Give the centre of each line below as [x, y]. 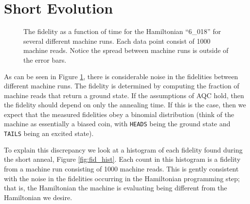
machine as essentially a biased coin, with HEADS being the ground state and [117, 124]
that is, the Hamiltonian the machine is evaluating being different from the [116, 188]
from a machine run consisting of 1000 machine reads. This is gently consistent [121, 168]
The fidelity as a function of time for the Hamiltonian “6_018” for [122, 31]
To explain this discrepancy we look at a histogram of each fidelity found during [123, 149]
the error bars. [45, 59]
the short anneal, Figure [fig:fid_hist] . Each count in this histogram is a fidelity [122, 159]
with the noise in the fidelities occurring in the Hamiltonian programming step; [122, 178]
